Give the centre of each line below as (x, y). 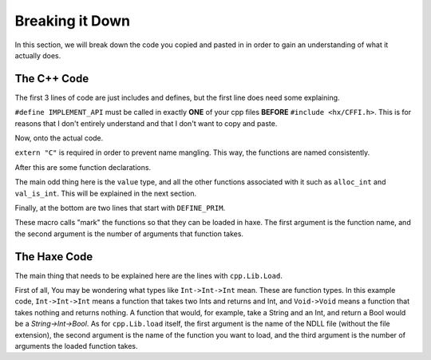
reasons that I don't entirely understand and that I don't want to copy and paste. (146, 123)
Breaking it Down (73, 21)
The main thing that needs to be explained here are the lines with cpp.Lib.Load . (148, 275)
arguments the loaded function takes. (76, 346)
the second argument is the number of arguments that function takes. (129, 233)
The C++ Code (52, 79)
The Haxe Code (54, 257)
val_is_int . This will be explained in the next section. (106, 193)
